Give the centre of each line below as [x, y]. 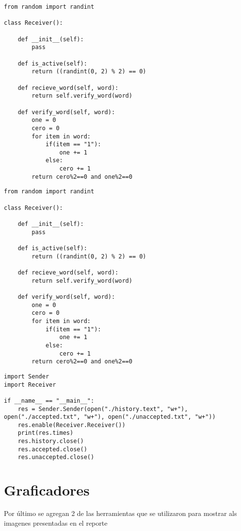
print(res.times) [46, 433]
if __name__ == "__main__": [49, 401]
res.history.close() [51, 441]
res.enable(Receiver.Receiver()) [72, 425]
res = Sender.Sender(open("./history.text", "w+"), [103, 409]
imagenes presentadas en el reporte [56, 522]
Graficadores [47, 490]
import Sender [27, 376]
